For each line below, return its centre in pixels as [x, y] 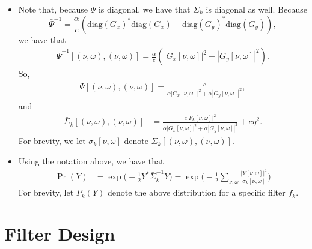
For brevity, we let [52, 141]
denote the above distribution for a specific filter [196, 192]
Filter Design [60, 233]
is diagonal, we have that [144, 9]
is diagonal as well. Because [256, 9]
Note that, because [53, 9]
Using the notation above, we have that [91, 160]
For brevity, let [46, 192]
